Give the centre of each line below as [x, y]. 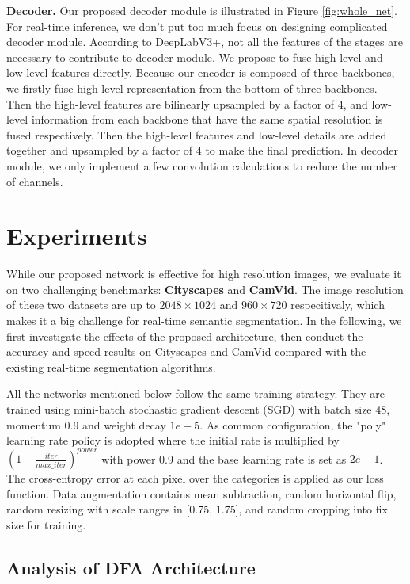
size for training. [46, 525]
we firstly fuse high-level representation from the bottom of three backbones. [192, 88]
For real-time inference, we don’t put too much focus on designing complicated [197, 26]
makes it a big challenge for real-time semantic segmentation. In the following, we [204, 321]
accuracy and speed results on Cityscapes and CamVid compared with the [186, 351]
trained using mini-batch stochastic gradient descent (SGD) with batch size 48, [198, 409]
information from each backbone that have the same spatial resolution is [207, 119]
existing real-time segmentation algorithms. [111, 366]
